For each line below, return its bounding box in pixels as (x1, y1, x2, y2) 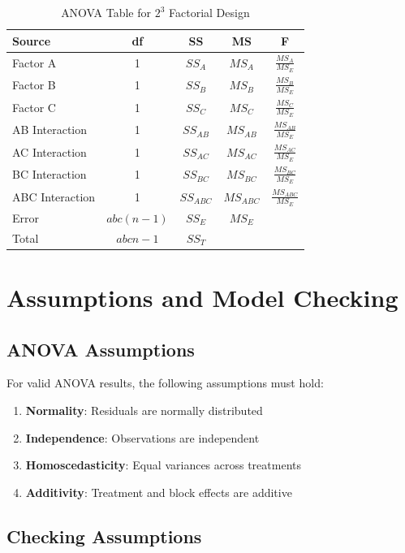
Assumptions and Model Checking (6, 280, 399, 313)
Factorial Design (169, 4, 250, 20)
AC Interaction (12, 143, 87, 160)
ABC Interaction (12, 188, 96, 205)
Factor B (12, 76, 56, 93)
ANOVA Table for (61, 4, 152, 20)
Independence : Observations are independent (25, 429, 260, 446)
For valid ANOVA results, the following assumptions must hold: (6, 374, 324, 391)
